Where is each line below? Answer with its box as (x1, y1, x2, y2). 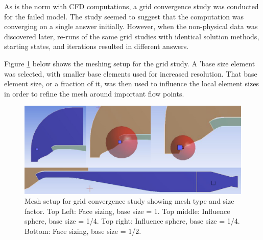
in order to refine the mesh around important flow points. (4, 88, 184, 99)
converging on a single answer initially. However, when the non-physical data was (4, 21, 258, 32)
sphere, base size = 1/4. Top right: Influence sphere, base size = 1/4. (25, 215, 240, 226)
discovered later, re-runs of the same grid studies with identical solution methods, (4, 31, 259, 41)
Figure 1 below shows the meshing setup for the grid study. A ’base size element (4, 58, 255, 68)
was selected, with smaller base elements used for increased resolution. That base (4, 68, 257, 79)
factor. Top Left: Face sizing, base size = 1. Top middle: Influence (25, 205, 230, 216)
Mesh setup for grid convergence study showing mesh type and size (25, 196, 234, 206)
